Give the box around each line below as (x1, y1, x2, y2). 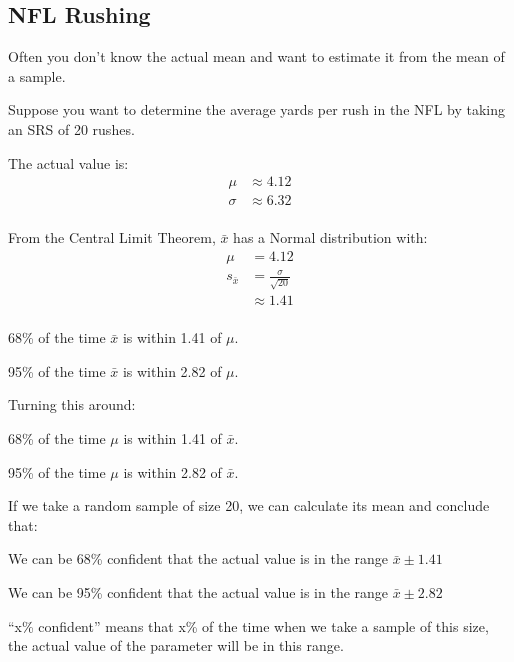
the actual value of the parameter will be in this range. (8, 635, 344, 656)
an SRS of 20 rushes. (8, 118, 135, 139)
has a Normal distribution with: (233, 227, 428, 248)
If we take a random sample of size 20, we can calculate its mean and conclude (8, 495, 490, 516)
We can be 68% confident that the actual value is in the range (8, 548, 389, 569)
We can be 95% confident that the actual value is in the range (8, 581, 389, 602)
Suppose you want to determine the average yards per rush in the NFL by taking (8, 99, 506, 120)
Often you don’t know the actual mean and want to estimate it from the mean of (8, 46, 505, 67)
